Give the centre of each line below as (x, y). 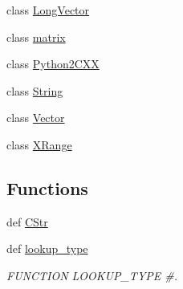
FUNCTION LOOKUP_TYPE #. (92, 275)
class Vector (36, 118)
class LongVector (48, 10)
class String (35, 90)
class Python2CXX (53, 64)
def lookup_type (47, 248)
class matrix (36, 37)
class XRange (39, 144)
